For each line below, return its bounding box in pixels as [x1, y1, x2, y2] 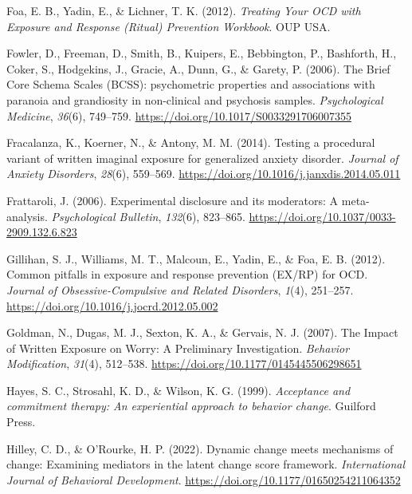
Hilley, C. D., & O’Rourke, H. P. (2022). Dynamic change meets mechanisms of [6, 440, 394, 456]
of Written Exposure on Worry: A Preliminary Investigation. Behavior [6, 339, 350, 356]
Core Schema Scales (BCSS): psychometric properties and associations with [6, 76, 375, 93]
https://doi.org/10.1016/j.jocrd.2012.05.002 [6, 297, 218, 314]
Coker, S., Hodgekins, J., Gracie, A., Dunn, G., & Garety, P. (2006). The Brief [6, 60, 390, 77]
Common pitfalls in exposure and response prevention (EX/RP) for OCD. [6, 266, 368, 283]
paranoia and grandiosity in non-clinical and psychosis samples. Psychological [6, 91, 383, 108]
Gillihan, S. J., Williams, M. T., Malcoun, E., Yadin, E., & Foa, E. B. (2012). [6, 250, 386, 267]
